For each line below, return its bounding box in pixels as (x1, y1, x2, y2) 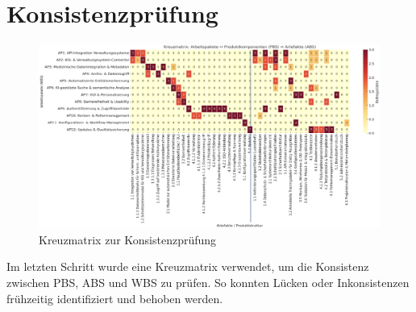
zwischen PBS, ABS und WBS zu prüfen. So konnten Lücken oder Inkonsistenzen (6, 274, 410, 291)
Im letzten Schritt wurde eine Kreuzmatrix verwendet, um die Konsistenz (6, 258, 369, 275)
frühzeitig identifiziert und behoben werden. (6, 289, 223, 306)
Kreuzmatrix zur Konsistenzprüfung (39, 231, 217, 248)
